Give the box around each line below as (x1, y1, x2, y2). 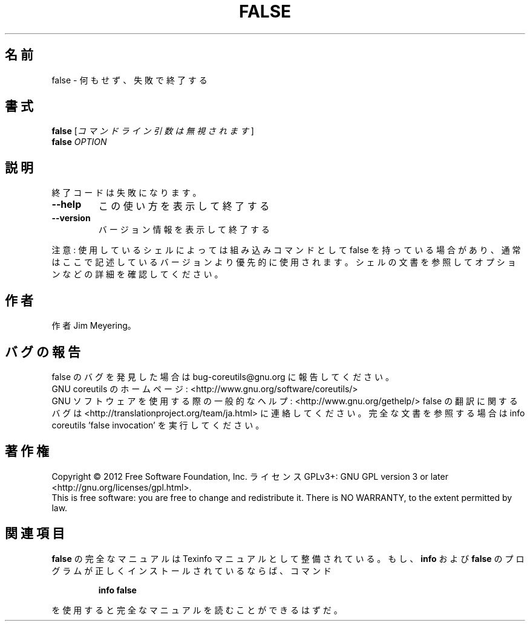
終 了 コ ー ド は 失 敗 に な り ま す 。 (51, 187, 201, 198)
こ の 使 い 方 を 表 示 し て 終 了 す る (98, 200, 270, 213)
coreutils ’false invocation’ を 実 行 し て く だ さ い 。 (51, 419, 264, 430)
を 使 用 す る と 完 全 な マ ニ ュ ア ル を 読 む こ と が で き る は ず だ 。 (51, 604, 342, 615)
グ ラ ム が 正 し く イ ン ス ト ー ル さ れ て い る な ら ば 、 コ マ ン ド (51, 565, 332, 576)
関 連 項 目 (5, 526, 65, 541)
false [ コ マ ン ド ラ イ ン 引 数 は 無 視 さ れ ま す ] (51, 126, 254, 137)
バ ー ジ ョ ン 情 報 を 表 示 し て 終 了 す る (98, 224, 270, 235)
